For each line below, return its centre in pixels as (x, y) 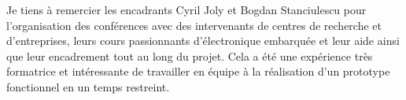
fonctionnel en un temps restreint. (88, 86)
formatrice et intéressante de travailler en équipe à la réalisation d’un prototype (198, 71)
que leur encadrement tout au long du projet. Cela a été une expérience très (190, 56)
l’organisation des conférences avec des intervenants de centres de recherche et (194, 25)
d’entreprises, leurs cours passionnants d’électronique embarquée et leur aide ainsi (203, 41)
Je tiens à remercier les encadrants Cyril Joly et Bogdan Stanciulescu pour (186, 9)
